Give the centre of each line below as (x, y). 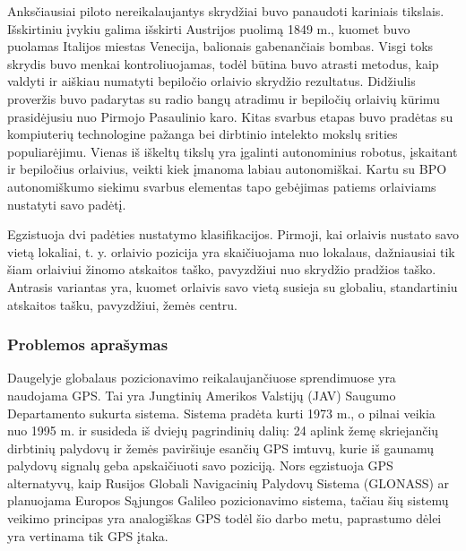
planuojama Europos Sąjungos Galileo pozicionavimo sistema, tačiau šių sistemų (228, 500)
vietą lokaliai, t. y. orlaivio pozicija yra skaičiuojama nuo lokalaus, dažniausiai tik (231, 251)
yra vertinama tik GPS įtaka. (88, 535)
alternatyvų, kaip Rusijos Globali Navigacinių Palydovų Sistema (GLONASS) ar (229, 482)
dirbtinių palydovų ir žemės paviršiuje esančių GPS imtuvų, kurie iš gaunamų (221, 448)
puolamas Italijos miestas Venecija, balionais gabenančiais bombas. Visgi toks (220, 46)
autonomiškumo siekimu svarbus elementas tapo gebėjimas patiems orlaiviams (222, 186)
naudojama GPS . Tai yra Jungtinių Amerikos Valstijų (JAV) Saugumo (202, 395)
